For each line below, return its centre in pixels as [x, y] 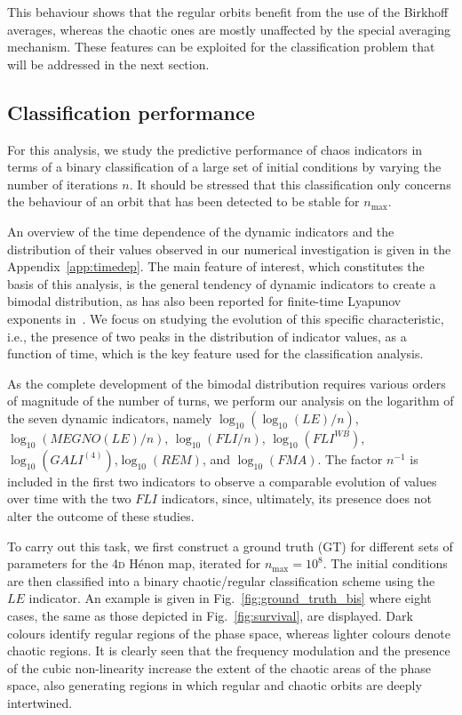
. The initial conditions [385, 563]
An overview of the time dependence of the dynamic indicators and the [201, 231]
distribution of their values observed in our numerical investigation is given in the [229, 249]
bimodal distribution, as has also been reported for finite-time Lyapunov [204, 301]
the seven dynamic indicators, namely [110, 418]
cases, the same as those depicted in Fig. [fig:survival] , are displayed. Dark [210, 616]
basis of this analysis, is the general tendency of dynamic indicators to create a [222, 283]
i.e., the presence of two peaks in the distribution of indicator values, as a [207, 336]
